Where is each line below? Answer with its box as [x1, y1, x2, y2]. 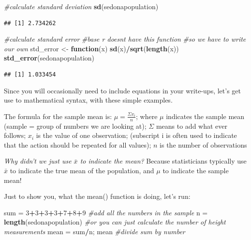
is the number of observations [160, 139, 247, 150]
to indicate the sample [162, 165, 229, 175]
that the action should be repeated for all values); [4, 139, 151, 150]
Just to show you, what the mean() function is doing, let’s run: [4, 191, 191, 201]
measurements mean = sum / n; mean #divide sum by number [4, 226, 185, 236]
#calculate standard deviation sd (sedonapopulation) [4, 1, 159, 11]
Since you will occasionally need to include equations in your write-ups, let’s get [4, 85, 241, 95]
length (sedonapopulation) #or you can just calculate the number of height [4, 217, 226, 227]
